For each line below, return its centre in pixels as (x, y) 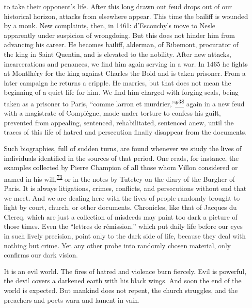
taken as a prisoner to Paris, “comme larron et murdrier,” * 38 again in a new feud (124, 103)
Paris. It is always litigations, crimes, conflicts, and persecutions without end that (125, 188)
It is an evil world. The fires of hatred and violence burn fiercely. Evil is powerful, (125, 271)
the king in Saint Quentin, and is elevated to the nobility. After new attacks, (118, 54)
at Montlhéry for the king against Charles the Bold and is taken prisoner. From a (125, 73)
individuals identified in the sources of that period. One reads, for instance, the (121, 158)
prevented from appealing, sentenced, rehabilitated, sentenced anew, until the (119, 122)
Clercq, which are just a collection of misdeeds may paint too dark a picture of (121, 216)
